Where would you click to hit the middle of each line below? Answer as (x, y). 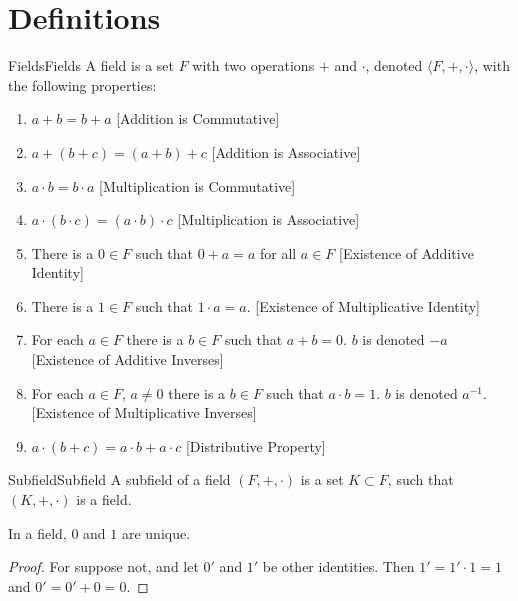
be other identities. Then (338, 566)
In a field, (37, 532)
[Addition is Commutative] (198, 118)
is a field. (104, 499)
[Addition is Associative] (286, 151)
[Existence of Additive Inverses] (127, 359)
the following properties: (82, 84)
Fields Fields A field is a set (91, 65)
